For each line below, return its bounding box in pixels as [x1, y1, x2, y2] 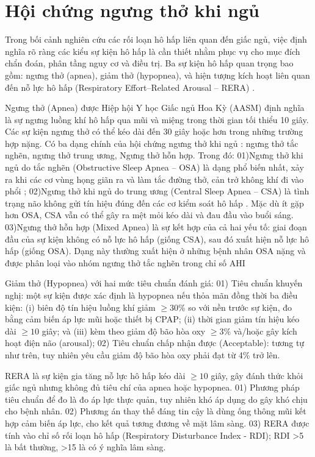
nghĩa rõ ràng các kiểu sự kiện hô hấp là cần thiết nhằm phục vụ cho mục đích [5, 44, 300, 57]
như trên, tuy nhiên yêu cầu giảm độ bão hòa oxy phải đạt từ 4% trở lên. [5, 348, 280, 361]
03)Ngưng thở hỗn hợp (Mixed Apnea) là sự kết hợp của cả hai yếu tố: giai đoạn [5, 221, 307, 233]
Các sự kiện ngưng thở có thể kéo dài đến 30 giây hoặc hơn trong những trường [5, 125, 303, 138]
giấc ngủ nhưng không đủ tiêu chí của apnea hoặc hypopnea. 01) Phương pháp [5, 381, 300, 394]
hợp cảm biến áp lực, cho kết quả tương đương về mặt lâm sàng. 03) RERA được [5, 416, 310, 429]
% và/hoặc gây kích [223, 324, 297, 337]
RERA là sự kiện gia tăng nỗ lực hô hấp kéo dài [5, 369, 186, 381]
